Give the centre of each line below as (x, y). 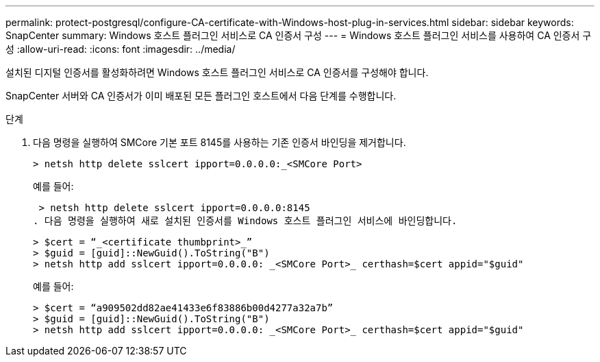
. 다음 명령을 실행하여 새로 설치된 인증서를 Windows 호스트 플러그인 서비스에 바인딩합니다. (245, 221)
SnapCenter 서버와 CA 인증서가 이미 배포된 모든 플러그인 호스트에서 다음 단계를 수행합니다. (201, 96)
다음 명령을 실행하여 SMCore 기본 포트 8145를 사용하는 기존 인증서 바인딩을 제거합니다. (220, 142)
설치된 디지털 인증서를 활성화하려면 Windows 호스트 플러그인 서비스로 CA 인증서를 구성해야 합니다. (217, 72)
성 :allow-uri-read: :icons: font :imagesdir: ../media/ (121, 49)
